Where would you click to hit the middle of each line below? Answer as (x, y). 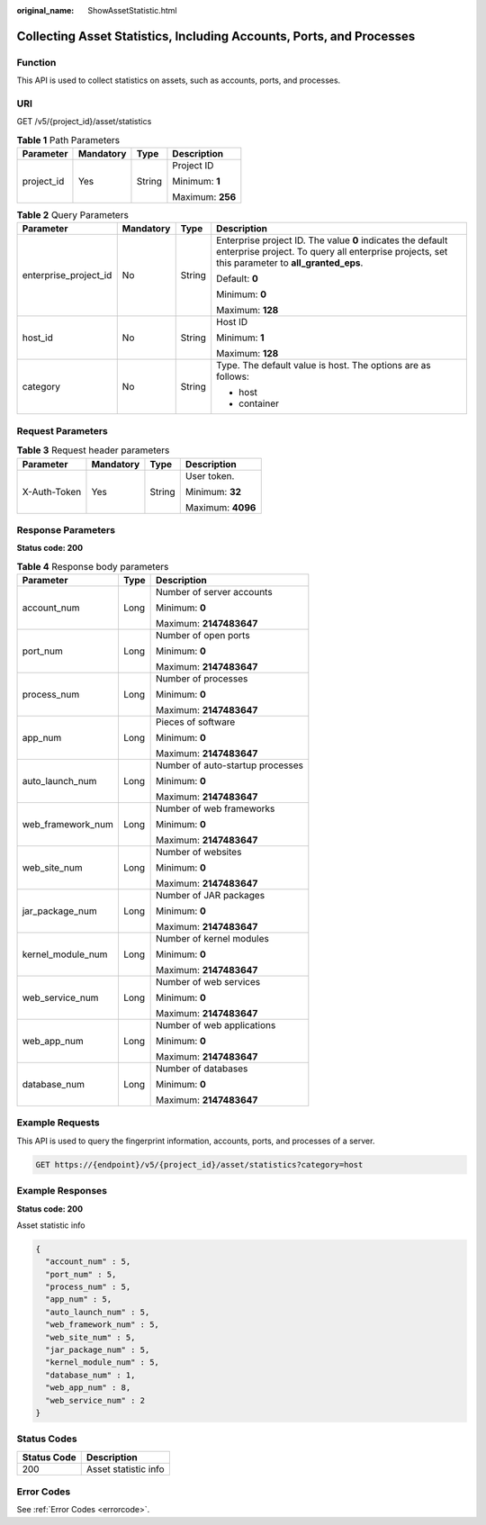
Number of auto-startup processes (230, 765)
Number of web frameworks (216, 808)
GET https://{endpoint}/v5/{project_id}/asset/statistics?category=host (199, 1164)
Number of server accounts (215, 592)
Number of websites (199, 853)
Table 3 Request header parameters (93, 450)
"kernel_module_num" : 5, (102, 1363)
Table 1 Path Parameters (68, 140)
